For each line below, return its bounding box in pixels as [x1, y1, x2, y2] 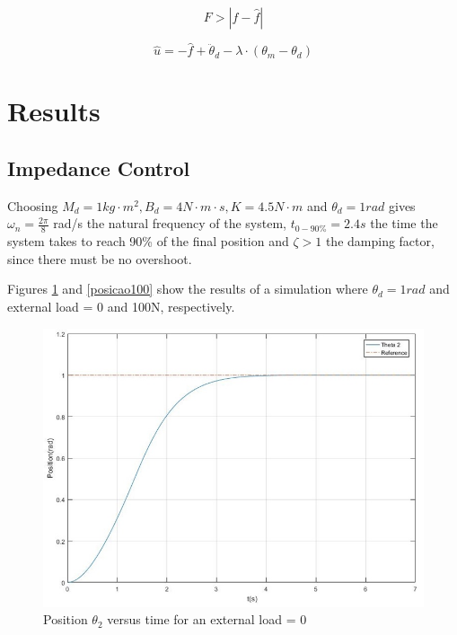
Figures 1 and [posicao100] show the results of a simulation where [7, 279, 368, 298]
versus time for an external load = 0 [107, 610, 307, 629]
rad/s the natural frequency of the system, [53, 214, 286, 233]
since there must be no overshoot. [7, 249, 192, 268]
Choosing [7, 196, 58, 215]
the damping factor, [325, 232, 435, 251]
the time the [370, 214, 438, 233]
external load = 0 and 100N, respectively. [7, 297, 235, 315]
